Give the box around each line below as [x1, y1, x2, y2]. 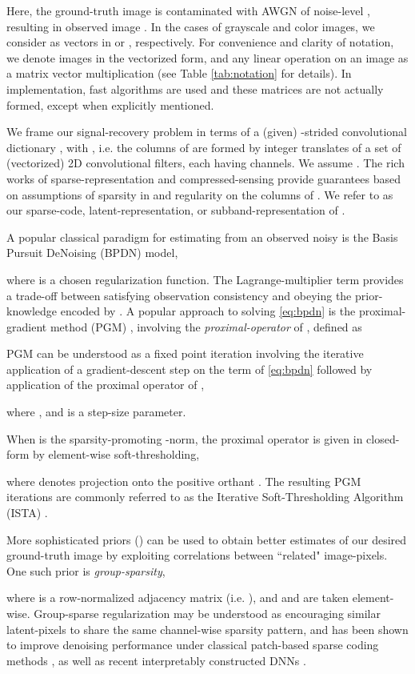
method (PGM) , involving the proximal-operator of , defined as [50, 318, 362, 335]
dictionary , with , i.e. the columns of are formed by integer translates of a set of [6, 138, 401, 155]
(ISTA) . [6, 504, 48, 521]
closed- [366, 430, 400, 447]
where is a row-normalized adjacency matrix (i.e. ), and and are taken [6, 589, 349, 606]
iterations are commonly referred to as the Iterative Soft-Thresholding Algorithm [6, 488, 404, 505]
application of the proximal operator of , [6, 376, 205, 393]
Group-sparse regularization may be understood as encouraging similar [34, 605, 381, 621]
